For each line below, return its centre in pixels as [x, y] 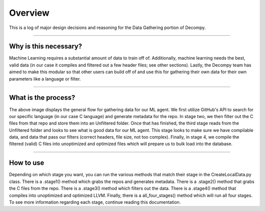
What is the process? [42, 98]
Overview [29, 13]
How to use [26, 163]
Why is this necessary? [46, 46]
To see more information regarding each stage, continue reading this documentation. [95, 202]
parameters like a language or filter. [45, 79]
